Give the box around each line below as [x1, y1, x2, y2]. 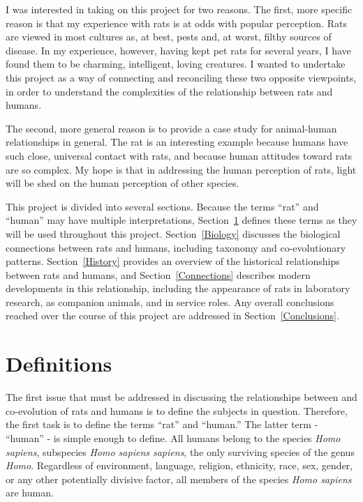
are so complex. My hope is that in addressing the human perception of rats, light [6, 162, 357, 176]
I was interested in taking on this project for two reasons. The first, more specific [6, 2, 353, 16]
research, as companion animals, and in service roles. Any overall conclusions [6, 294, 334, 309]
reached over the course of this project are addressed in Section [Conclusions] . [6, 308, 339, 323]
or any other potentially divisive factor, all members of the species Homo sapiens [6, 471, 352, 486]
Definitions [6, 349, 112, 378]
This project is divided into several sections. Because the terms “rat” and [6, 199, 319, 213]
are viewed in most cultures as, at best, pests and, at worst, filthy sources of [6, 29, 332, 44]
